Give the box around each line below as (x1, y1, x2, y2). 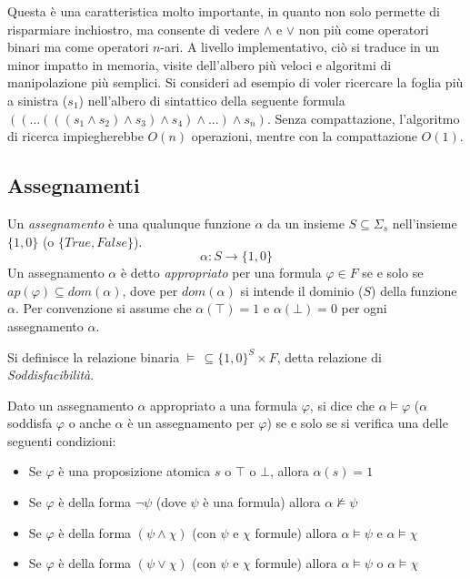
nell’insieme (392, 213, 457, 232)
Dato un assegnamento (7, 395, 134, 414)
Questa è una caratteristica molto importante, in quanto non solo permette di (7, 2, 440, 20)
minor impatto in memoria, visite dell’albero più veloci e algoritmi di (7, 55, 392, 74)
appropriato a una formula (150, 395, 298, 414)
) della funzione (371, 280, 457, 300)
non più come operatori (298, 19, 429, 38)
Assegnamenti (7, 171, 140, 199)
